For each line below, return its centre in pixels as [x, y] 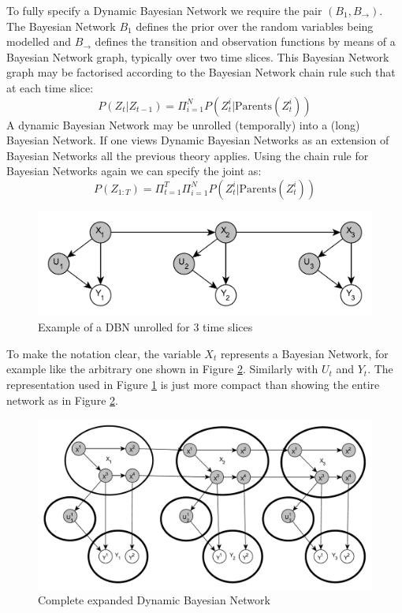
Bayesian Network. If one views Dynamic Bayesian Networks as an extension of [198, 140]
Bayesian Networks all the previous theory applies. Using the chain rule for [188, 155]
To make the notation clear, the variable [104, 353]
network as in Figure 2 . [62, 400]
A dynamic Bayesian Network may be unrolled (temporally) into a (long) [183, 124]
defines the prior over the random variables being [255, 26]
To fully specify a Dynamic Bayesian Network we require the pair [164, 10]
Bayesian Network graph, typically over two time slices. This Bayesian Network [198, 56]
